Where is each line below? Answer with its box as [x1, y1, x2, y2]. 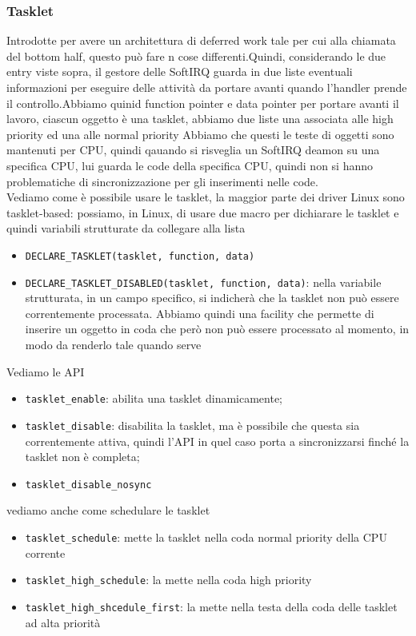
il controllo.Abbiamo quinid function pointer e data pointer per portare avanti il [6, 94, 399, 111]
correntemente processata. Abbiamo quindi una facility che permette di [25, 304, 374, 321]
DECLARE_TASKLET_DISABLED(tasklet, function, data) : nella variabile [25, 273, 382, 290]
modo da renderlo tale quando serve [25, 336, 202, 353]
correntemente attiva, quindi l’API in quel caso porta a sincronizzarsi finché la [25, 432, 410, 449]
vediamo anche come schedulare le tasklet [6, 502, 210, 519]
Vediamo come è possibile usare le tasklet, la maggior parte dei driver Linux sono [6, 189, 405, 205]
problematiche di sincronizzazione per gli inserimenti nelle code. [6, 173, 318, 189]
